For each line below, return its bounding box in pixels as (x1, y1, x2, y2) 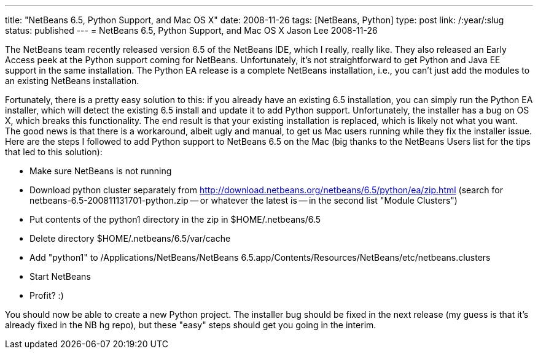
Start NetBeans (29, 271, 91, 282)
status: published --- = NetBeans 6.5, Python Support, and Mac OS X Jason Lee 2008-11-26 (5, 25, 378, 36)
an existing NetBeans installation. (5, 75, 139, 86)
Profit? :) (29, 290, 64, 301)
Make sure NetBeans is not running (29, 166, 172, 176)
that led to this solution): (5, 147, 103, 157)
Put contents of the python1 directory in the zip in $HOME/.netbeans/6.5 (29, 214, 321, 225)
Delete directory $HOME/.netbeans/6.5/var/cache (29, 233, 231, 244)
